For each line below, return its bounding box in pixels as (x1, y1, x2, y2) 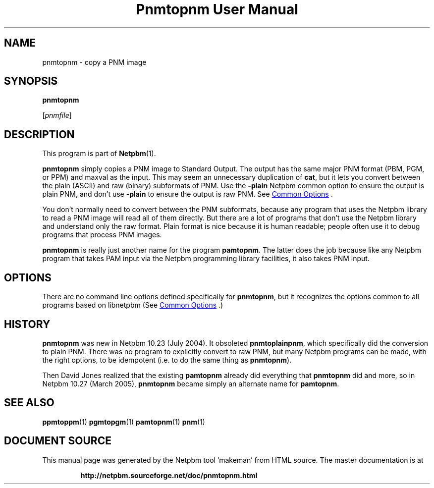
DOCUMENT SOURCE (4, 434, 111, 447)
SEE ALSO (4, 396, 54, 409)
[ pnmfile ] (42, 111, 72, 120)
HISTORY (4, 318, 51, 330)
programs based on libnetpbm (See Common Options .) (42, 301, 223, 310)
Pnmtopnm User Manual (136, 1, 298, 18)
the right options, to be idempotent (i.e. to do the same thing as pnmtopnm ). (42, 355, 292, 364)
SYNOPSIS (4, 75, 58, 88)
